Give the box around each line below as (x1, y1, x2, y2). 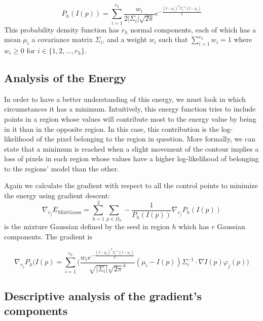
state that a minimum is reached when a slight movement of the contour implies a (4, 143, 259, 154)
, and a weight (102, 34, 147, 45)
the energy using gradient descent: (4, 190, 110, 201)
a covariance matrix (31, 34, 93, 45)
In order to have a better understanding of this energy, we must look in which (4, 93, 246, 104)
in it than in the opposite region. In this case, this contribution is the (4, 123, 219, 134)
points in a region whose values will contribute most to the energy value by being (4, 113, 256, 124)
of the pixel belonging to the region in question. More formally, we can (36, 133, 256, 144)
